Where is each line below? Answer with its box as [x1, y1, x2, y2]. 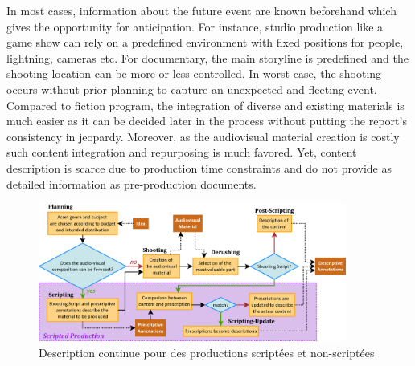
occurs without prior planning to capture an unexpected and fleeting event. [6, 80, 377, 97]
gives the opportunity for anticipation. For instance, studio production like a [6, 18, 384, 35]
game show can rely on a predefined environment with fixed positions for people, [6, 34, 404, 51]
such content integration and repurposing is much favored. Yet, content [6, 144, 357, 161]
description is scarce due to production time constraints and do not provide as [6, 159, 392, 176]
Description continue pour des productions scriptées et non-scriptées [39, 344, 375, 360]
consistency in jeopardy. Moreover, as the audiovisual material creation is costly [6, 128, 400, 144]
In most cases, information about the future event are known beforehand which [6, 2, 397, 18]
